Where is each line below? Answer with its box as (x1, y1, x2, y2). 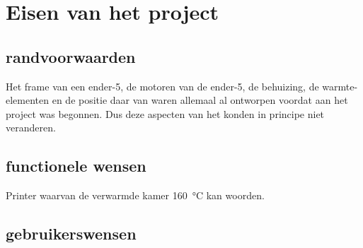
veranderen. (6, 120, 56, 135)
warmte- (322, 78, 358, 93)
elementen (6, 93, 50, 107)
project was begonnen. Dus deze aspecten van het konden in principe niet (6, 106, 325, 121)
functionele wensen (6, 155, 146, 177)
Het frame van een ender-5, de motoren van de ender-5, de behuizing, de (6, 78, 319, 93)
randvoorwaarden (6, 45, 136, 67)
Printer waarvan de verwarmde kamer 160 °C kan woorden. (6, 188, 265, 203)
